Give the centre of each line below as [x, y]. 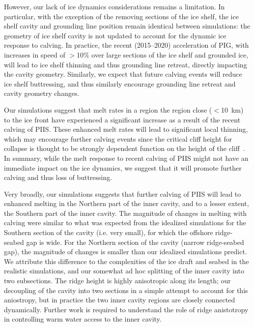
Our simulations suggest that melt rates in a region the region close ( [108, 109]
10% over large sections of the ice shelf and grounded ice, [163, 54]
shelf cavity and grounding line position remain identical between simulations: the [127, 26]
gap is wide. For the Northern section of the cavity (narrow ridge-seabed [135, 242]
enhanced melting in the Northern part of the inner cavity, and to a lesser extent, [127, 203]
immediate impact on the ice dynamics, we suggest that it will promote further [123, 167]
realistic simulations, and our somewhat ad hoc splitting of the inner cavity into [124, 271]
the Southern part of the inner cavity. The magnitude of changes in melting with [126, 213]
